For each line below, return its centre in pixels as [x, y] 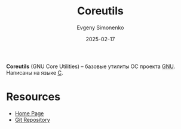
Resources [33, 97]
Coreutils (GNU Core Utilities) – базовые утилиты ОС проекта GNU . [91, 66]
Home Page [29, 113]
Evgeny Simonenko [100, 27]
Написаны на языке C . [35, 72]
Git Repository [33, 119]
